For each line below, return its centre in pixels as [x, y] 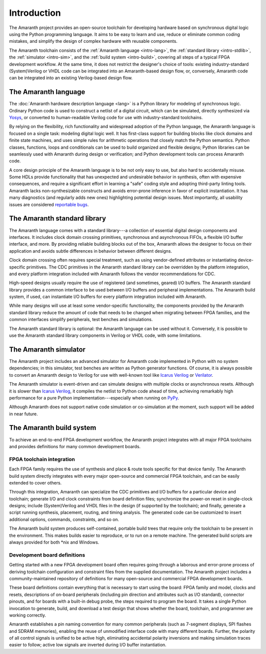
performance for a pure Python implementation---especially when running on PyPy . [94, 398]
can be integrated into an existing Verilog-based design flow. [71, 78]
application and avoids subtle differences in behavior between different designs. [91, 251]
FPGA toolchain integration [42, 459]
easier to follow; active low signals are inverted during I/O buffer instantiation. [88, 645]
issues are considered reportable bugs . [49, 204]
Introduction [35, 13]
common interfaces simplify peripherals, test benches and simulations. [81, 320]
